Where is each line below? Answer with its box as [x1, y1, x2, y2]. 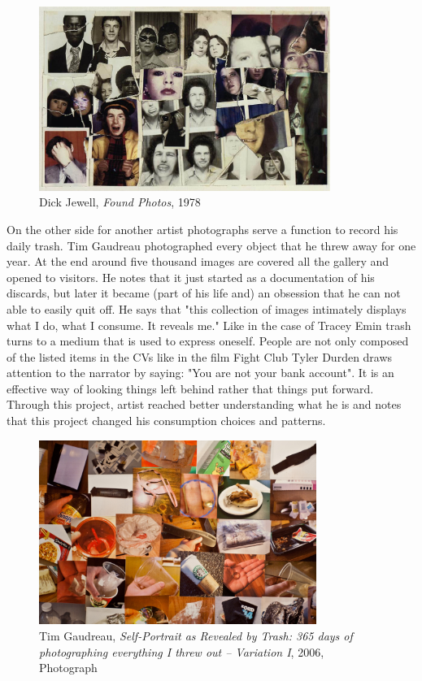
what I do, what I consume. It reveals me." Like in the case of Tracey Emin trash [7, 316, 411, 333]
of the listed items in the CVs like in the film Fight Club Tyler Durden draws [7, 348, 393, 365]
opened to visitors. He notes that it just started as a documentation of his [7, 268, 375, 285]
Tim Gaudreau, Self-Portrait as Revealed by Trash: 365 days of [39, 627, 353, 644]
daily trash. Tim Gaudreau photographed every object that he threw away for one [7, 236, 416, 254]
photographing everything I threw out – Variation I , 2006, [39, 643, 324, 660]
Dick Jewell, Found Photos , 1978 [39, 193, 201, 210]
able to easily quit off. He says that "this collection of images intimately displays [7, 300, 407, 317]
